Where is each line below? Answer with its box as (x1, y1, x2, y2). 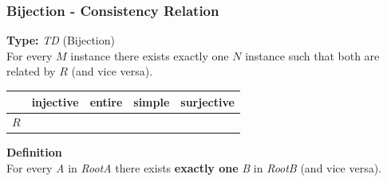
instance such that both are (245, 47, 380, 64)
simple (133, 93, 170, 110)
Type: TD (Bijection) (6, 32, 115, 48)
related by (6, 63, 56, 79)
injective (31, 93, 79, 110)
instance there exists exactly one (70, 47, 229, 64)
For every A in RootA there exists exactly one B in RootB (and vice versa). (6, 160, 382, 176)
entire (89, 93, 123, 110)
